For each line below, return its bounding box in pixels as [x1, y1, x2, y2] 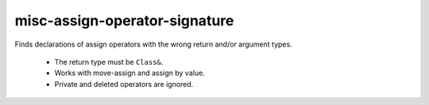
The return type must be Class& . [54, 57, 164, 66]
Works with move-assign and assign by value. [54, 68, 206, 78]
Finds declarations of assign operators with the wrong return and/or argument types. [14, 39, 293, 49]
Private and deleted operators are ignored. [54, 79, 194, 88]
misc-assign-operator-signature [14, 12, 234, 29]
